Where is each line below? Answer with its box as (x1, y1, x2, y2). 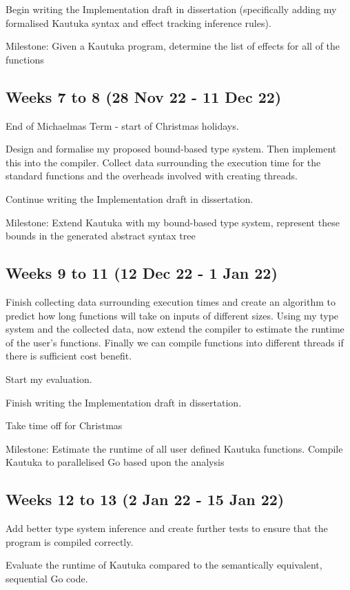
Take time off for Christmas (6, 418, 123, 433)
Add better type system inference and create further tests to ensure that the (6, 521, 328, 535)
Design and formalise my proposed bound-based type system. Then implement (6, 141, 337, 156)
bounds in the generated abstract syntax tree (6, 228, 196, 243)
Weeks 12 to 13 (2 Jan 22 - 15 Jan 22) (6, 489, 285, 510)
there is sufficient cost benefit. (6, 348, 132, 363)
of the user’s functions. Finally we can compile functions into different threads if (6, 335, 344, 349)
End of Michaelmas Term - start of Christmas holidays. (6, 118, 239, 132)
